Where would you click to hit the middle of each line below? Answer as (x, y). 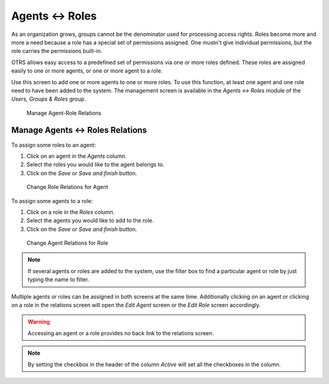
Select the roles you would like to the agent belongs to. (95, 165)
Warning (39, 322)
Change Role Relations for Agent (67, 187)
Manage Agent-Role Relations (64, 113)
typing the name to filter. (58, 280)
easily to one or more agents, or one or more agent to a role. (87, 71)
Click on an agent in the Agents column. (77, 156)
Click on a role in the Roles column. (71, 212)
